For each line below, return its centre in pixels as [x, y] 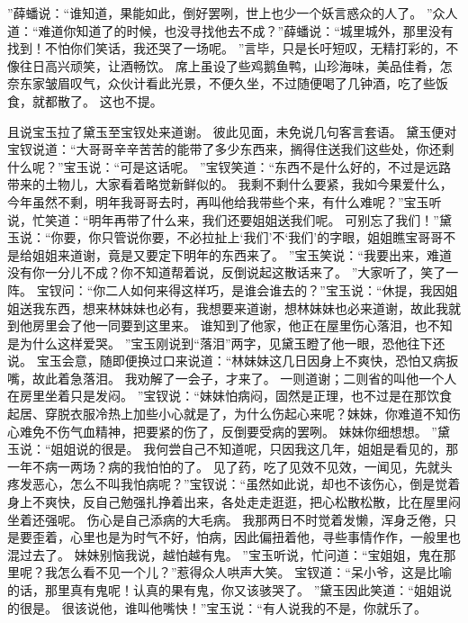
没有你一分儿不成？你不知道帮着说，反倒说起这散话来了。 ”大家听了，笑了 [227, 272]
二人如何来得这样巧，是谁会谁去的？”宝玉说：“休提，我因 [275, 289]
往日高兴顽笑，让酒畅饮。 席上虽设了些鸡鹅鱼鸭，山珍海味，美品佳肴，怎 [236, 65]
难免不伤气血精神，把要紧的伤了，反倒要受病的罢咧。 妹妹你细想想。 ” [228, 431]
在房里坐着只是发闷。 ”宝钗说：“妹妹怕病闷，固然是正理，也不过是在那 [217, 396]
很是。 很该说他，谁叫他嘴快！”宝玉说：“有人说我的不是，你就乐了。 [223, 607]
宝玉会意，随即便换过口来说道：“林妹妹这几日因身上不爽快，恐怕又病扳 [247, 361]
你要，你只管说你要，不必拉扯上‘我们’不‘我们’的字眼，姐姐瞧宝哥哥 [247, 237]
